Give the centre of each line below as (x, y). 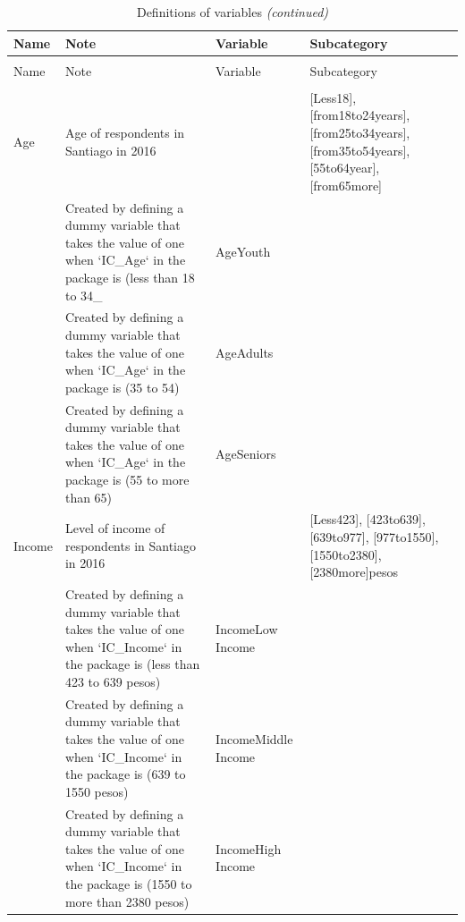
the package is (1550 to (128, 884)
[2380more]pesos (354, 572)
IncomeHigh (249, 848)
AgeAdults (245, 352)
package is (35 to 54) (122, 387)
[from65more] (346, 185)
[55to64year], (345, 168)
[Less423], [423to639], (368, 519)
